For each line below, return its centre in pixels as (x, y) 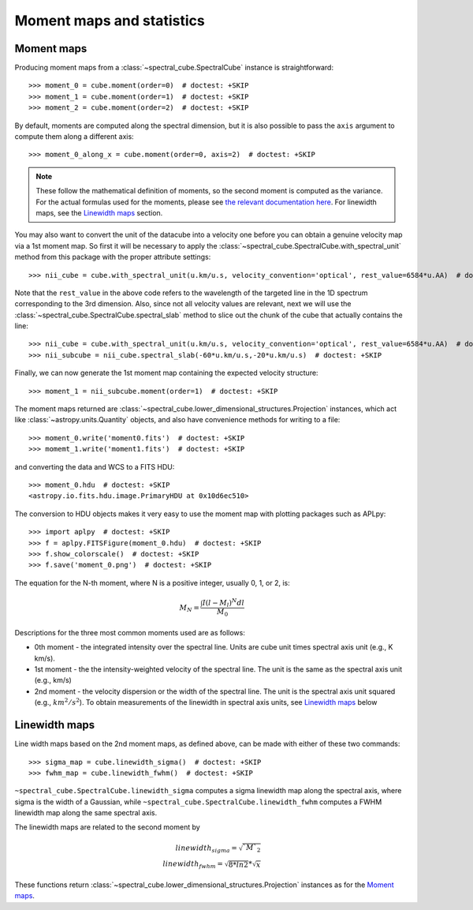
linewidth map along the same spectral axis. (86, 813)
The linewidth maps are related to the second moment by (107, 827)
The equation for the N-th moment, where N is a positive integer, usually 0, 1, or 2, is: (153, 582)
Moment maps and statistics (110, 21)
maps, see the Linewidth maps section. (99, 212)
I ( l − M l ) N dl (223, 603)
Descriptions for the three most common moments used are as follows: (130, 632)
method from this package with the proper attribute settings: (113, 257)
